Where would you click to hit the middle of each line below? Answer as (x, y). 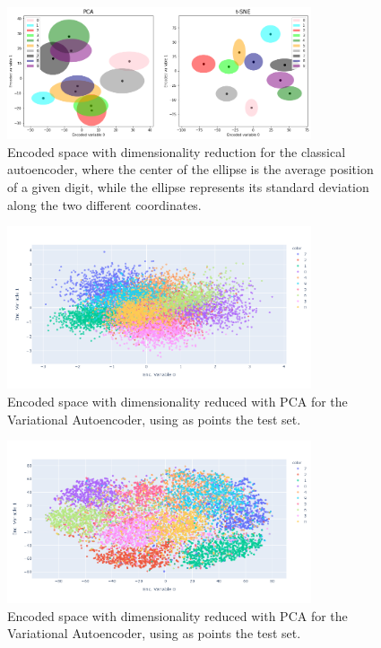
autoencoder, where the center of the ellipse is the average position (190, 169)
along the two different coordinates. (104, 204)
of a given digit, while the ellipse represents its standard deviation (188, 187)
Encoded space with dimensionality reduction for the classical (177, 151)
